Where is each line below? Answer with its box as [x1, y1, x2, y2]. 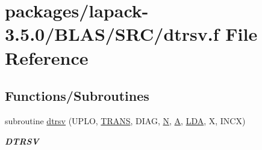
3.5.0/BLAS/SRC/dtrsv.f [5, 22, 219, 46]
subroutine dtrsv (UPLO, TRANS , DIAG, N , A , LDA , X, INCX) [5, 114, 246, 127]
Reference [5, 45, 89, 70]
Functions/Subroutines [5, 86, 149, 105]
